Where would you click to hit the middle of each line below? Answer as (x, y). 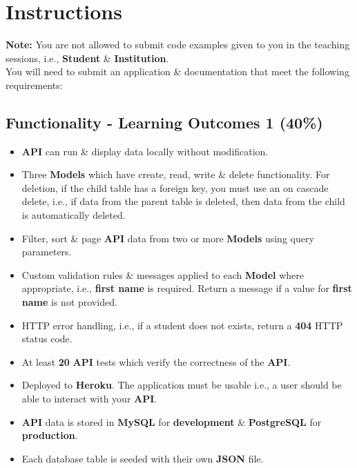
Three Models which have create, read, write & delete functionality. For (176, 174)
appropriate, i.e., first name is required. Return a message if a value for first (187, 288)
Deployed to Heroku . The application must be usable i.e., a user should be (182, 385)
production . (50, 435)
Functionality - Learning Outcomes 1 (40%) (164, 122)
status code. (47, 339)
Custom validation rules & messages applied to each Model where (163, 274)
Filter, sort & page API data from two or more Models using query (168, 238)
